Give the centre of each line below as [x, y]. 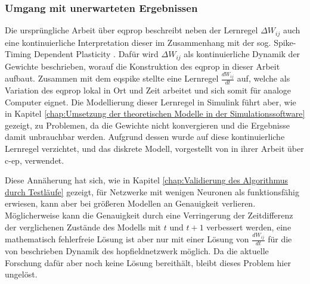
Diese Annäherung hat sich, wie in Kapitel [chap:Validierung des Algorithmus [147, 180]
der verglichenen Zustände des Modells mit [83, 227]
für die [280, 239]
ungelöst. [21, 274]
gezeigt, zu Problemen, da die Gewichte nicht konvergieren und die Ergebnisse [147, 125]
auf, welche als [263, 78]
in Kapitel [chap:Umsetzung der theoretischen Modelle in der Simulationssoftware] [155, 113]
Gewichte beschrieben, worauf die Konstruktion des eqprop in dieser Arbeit [142, 66]
